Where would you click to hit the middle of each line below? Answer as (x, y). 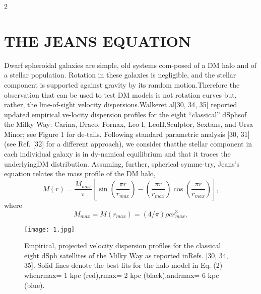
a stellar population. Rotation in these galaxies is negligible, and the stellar (120, 75)
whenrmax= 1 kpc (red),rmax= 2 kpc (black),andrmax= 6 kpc (122, 275)
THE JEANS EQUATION (98, 41)
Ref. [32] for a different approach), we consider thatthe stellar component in (135, 144)
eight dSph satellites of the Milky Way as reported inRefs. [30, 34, (126, 255)
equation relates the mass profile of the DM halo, (80, 173)
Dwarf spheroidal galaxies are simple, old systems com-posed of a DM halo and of (130, 65)
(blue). (35, 285)
